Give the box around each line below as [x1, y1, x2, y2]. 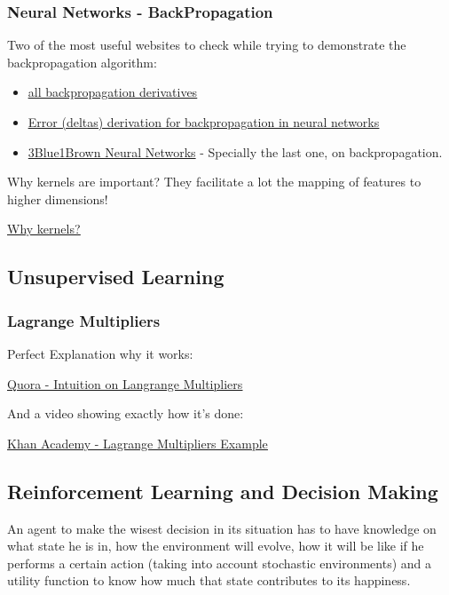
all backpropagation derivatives [28, 83, 198, 101]
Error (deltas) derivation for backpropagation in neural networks [28, 113, 380, 131]
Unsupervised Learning [7, 263, 224, 290]
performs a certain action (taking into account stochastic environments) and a [7, 553, 432, 572]
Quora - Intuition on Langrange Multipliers [7, 374, 243, 393]
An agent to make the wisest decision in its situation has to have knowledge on [7, 519, 437, 537]
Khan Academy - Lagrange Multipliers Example [7, 433, 268, 452]
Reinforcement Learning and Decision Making [7, 477, 438, 504]
